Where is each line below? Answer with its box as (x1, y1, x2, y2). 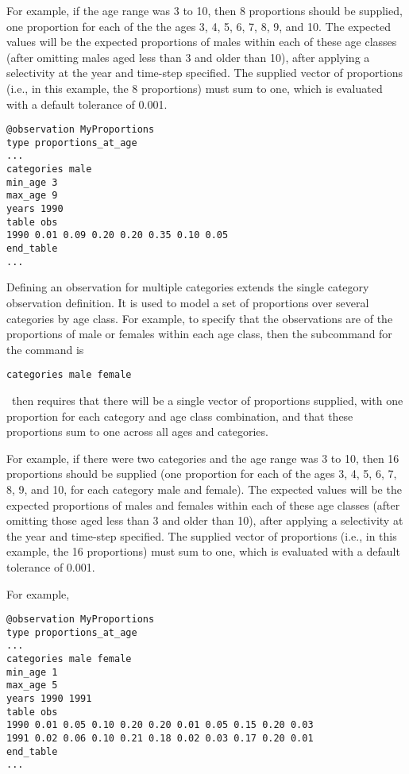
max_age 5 (6, 680, 58, 691)
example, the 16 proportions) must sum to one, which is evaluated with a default (6, 543, 400, 560)
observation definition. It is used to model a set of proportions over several (6, 294, 369, 310)
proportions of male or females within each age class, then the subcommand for (6, 325, 392, 342)
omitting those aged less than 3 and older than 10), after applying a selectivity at (6, 512, 403, 529)
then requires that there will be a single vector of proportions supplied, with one (11, 392, 403, 408)
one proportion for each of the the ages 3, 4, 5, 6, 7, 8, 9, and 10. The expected (6, 17, 391, 34)
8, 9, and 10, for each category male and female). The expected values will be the (6, 480, 402, 497)
